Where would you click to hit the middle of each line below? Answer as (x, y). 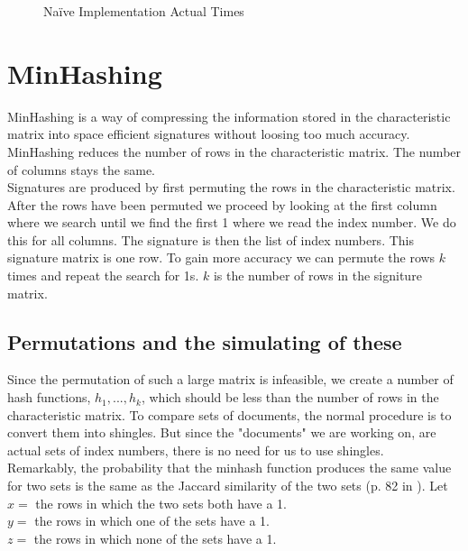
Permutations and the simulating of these (205, 341)
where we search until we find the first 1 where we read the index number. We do (232, 222)
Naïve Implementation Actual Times (144, 11)
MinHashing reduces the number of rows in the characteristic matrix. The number (234, 151)
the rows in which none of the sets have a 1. (155, 538)
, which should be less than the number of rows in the (290, 397)
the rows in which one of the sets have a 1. (152, 521)
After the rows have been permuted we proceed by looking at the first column (222, 204)
